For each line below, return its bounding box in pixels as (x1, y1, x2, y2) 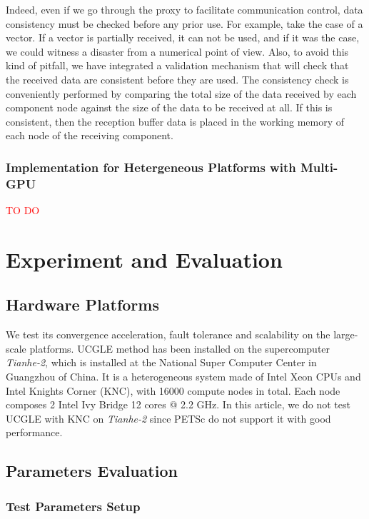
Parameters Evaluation (6, 460, 178, 482)
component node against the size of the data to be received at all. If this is (6, 100, 333, 115)
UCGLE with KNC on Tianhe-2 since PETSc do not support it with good (6, 410, 331, 425)
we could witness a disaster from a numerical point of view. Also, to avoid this (6, 44, 349, 59)
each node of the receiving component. (6, 128, 173, 143)
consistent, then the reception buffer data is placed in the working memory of (6, 114, 345, 129)
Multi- (300, 158, 338, 176)
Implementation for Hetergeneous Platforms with (6, 158, 296, 176)
